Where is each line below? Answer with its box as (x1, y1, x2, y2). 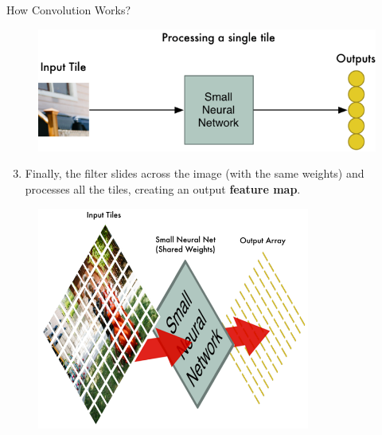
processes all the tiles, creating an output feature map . (25, 181, 301, 197)
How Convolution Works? (6, 2, 131, 18)
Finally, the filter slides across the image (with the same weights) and (25, 165, 364, 182)
